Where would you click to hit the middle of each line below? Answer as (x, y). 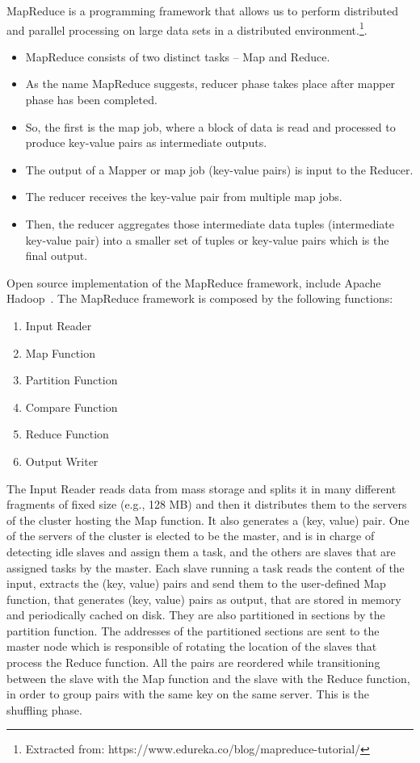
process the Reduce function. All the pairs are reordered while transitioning (193, 662)
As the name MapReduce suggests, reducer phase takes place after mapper (210, 84)
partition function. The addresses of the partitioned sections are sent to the (193, 630)
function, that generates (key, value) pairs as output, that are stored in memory (204, 599)
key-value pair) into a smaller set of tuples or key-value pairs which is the (207, 239)
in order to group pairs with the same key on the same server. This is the (188, 694)
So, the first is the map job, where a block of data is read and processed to (210, 126)
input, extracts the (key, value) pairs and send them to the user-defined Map (196, 583)
